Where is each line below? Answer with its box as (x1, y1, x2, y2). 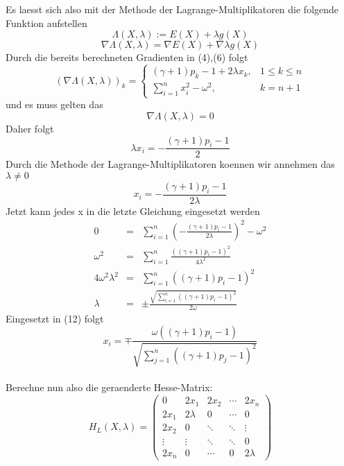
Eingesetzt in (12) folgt (6, 311, 104, 325)
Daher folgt (6, 121, 54, 136)
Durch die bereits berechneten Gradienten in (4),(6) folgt (6, 50, 248, 64)
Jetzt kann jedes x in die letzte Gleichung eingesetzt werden (6, 203, 260, 218)
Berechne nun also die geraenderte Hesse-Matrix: (6, 380, 213, 395)
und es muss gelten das (6, 97, 103, 112)
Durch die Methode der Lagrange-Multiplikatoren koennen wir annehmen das (6, 157, 335, 171)
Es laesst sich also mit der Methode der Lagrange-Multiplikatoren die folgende (6, 2, 339, 16)
